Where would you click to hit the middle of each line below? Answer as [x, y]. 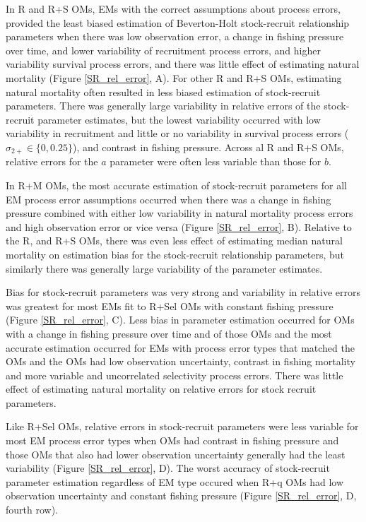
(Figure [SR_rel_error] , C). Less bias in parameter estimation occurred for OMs [180, 320]
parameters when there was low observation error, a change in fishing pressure [175, 36]
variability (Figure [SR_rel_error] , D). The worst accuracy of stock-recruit [168, 468]
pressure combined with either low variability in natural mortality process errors [179, 213]
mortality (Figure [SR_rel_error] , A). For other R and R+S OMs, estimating [174, 77]
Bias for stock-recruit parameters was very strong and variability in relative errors [183, 292]
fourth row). [32, 510]
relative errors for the [52, 161]
